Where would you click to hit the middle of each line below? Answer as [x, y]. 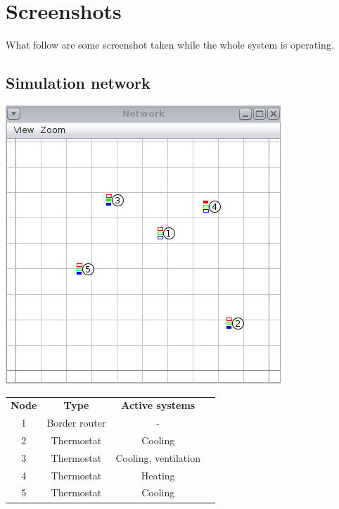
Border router [76, 423]
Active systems [158, 405]
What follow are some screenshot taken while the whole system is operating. [170, 45]
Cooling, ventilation [158, 457]
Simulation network [78, 83]
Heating [158, 475]
